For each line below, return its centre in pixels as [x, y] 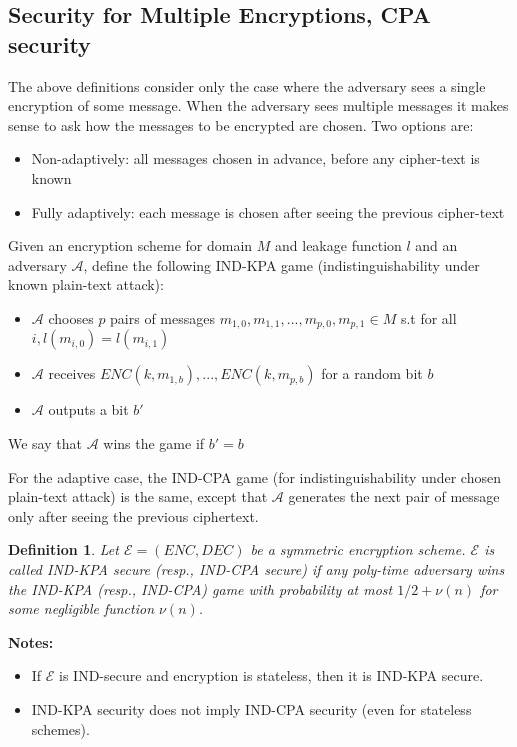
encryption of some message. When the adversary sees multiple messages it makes [258, 105]
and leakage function [338, 245]
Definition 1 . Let [63, 549]
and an [436, 245]
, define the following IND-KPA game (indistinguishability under [281, 264]
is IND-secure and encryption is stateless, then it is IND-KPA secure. [271, 675]
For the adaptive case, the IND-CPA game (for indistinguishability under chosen [254, 476]
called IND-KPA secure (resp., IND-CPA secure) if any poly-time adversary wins [256, 568]
